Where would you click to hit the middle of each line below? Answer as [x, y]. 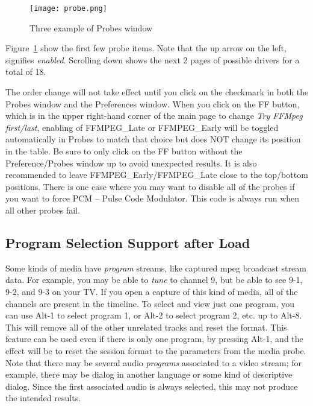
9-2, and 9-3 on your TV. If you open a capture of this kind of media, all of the [152, 291]
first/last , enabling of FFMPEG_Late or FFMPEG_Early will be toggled [142, 127]
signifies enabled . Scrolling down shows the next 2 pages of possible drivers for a [153, 59]
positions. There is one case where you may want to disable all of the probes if [150, 186]
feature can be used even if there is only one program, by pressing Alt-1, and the [154, 339]
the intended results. [43, 398]
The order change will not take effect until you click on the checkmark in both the [157, 92]
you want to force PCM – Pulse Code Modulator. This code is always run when [153, 198]
